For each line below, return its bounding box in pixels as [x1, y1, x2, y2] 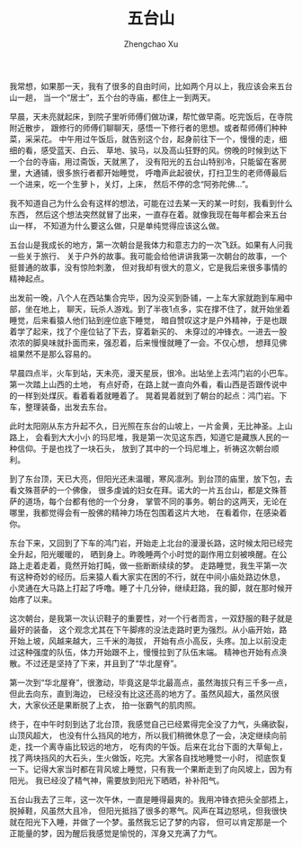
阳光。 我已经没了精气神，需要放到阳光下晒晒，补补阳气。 [9, 775, 225, 786]
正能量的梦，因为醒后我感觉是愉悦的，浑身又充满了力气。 [9, 827, 222, 838]
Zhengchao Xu [123, 38, 179, 50]
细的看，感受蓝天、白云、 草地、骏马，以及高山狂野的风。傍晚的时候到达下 [9, 145, 288, 156]
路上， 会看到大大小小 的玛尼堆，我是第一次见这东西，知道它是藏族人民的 [9, 431, 281, 442]
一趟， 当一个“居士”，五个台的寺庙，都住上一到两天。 [16, 92, 216, 103]
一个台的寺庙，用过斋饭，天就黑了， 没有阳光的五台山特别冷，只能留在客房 [9, 156, 288, 167]
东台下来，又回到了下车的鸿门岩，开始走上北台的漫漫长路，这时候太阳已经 [9, 537, 285, 548]
